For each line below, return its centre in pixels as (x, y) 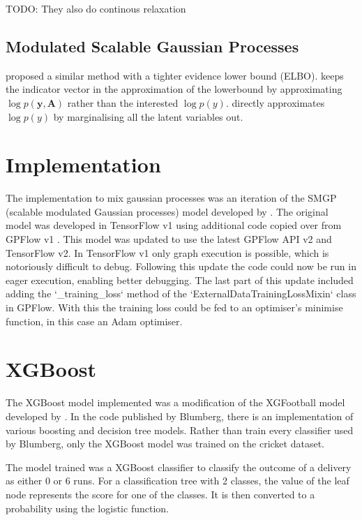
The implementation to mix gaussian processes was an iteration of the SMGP (171, 198)
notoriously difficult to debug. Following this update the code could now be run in (181, 266)
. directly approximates (275, 102)
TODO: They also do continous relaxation (96, 8)
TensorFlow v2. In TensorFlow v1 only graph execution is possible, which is (167, 252)
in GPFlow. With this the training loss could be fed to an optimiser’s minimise (174, 307)
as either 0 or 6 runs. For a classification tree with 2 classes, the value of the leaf (178, 481)
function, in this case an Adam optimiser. (94, 321)
